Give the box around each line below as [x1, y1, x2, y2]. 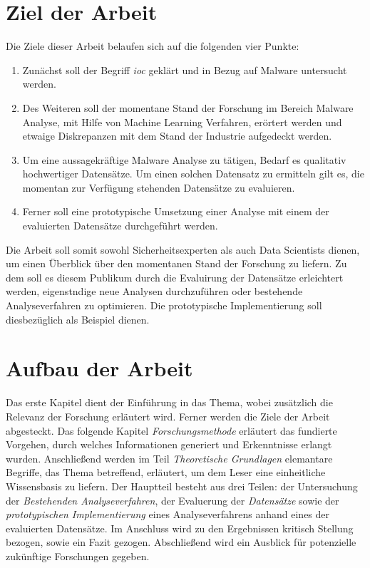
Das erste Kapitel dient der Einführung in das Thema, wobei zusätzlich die [6, 395, 333, 410]
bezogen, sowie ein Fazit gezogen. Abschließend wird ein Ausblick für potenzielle [6, 535, 356, 549]
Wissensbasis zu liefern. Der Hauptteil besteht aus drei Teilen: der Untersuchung [6, 478, 358, 493]
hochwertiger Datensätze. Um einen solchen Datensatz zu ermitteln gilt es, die [22, 166, 364, 181]
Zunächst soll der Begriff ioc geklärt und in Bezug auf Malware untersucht [22, 62, 347, 77]
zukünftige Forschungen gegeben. [6, 548, 150, 563]
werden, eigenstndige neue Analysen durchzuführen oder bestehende [6, 284, 303, 299]
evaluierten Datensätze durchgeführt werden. [22, 218, 218, 233]
